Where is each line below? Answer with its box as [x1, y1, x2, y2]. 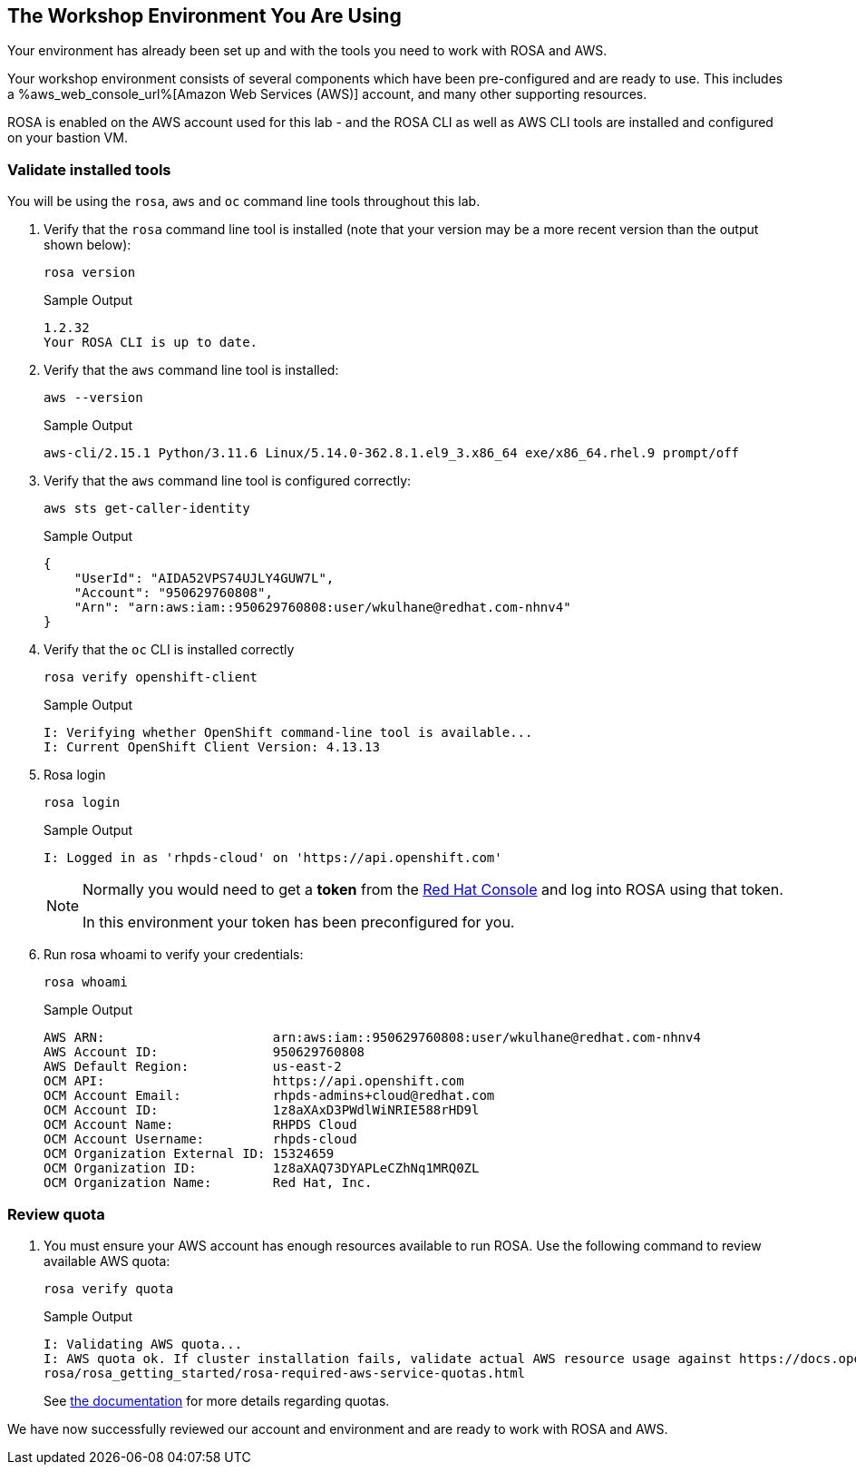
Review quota [7, 1204, 105, 1223]
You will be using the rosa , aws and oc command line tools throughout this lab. [7, 193, 481, 210]
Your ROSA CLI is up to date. [44, 335, 258, 350]
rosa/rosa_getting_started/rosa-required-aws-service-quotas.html [44, 1365, 526, 1380]
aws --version [44, 390, 143, 406]
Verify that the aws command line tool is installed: [44, 362, 339, 378]
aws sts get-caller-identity [44, 501, 250, 516]
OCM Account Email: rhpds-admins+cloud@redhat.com [44, 1088, 495, 1104]
